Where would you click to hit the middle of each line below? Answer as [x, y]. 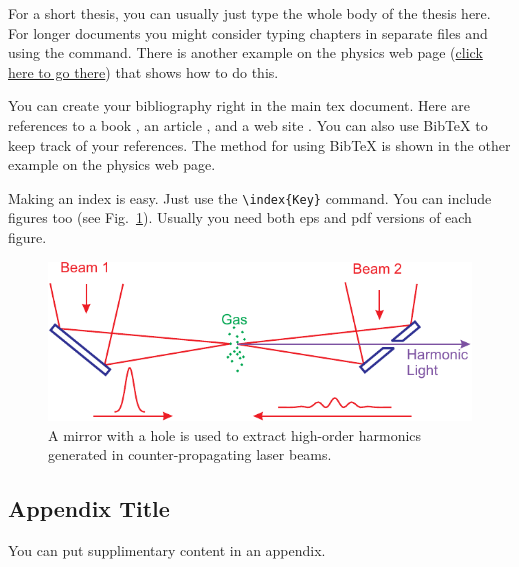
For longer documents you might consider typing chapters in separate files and [248, 32]
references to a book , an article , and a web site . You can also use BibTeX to [248, 125]
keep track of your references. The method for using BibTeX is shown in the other [259, 144]
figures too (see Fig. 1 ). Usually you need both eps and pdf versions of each [240, 217]
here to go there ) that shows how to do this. [143, 71]
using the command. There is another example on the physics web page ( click [245, 52]
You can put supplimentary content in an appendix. [167, 550]
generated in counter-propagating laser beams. [190, 454]
